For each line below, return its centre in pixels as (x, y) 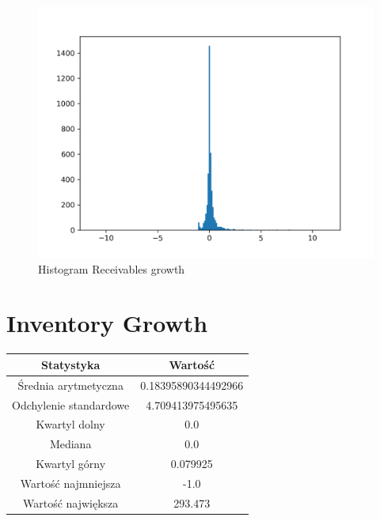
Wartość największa (70, 502)
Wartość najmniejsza (70, 483)
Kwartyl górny (71, 464)
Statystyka (70, 364)
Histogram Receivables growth (112, 268)
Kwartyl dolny (70, 424)
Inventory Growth (107, 323)
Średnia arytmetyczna (70, 385)
